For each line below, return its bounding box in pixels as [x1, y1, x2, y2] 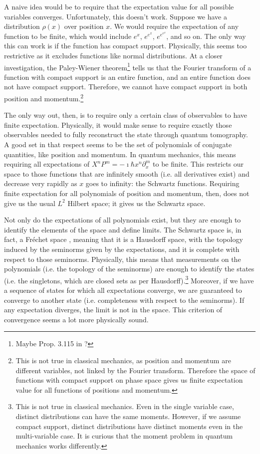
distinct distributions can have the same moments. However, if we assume [15, 411, 241, 421]
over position [64, 21, 104, 31]
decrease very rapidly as [4, 178, 77, 189]
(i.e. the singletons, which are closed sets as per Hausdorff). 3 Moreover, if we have [4, 273, 254, 285]
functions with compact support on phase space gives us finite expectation [15, 375, 243, 385]
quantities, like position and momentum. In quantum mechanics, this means [4, 149, 236, 159]
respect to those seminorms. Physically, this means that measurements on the [4, 253, 241, 264]
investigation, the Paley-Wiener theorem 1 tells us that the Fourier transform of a [4, 60, 252, 72]
